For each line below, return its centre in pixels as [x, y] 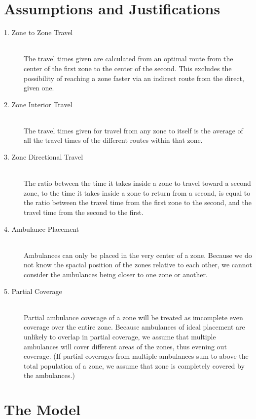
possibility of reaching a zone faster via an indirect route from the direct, [134, 78]
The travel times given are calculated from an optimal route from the [128, 59]
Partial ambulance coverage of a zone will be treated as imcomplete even [133, 317]
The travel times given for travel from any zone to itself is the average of [133, 130]
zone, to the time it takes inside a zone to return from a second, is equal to [137, 192]
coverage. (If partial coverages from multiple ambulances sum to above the [136, 356]
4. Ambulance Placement [42, 229]
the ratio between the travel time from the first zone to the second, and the [138, 202]
